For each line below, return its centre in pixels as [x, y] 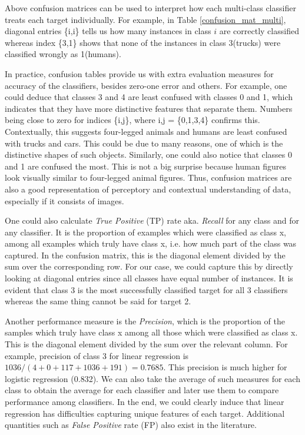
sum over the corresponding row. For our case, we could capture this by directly [149, 266]
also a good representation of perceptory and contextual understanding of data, [148, 189]
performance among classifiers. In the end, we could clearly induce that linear [145, 401]
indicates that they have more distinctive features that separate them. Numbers [149, 108]
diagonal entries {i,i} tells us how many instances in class [108, 31]
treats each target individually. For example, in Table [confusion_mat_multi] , [145, 19]
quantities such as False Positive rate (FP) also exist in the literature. [131, 425]
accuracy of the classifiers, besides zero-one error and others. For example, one [146, 85]
